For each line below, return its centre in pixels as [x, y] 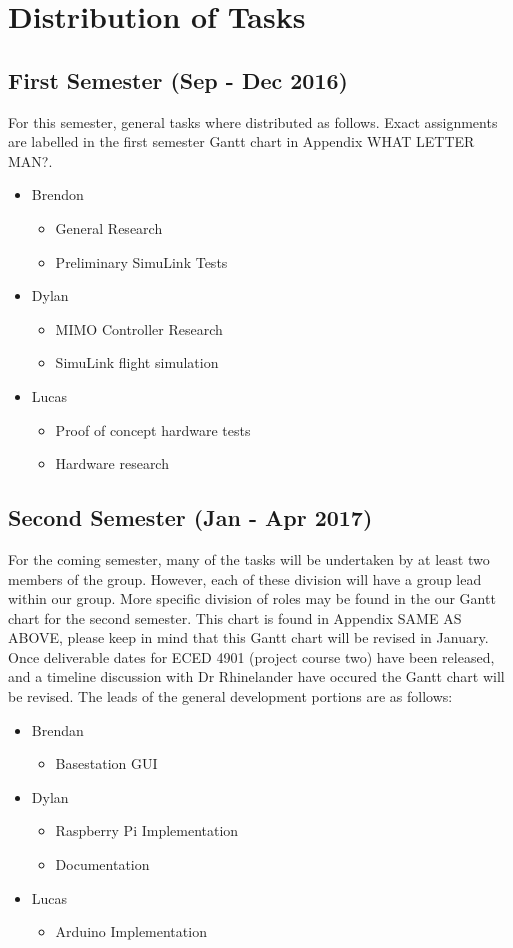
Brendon [57, 194]
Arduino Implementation [131, 931]
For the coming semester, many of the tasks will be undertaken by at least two [249, 558]
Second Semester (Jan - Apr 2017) [190, 517]
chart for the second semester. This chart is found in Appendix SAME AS [235, 617]
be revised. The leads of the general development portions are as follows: [230, 696]
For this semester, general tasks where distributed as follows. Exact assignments [253, 121]
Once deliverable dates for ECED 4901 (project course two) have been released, [251, 656]
